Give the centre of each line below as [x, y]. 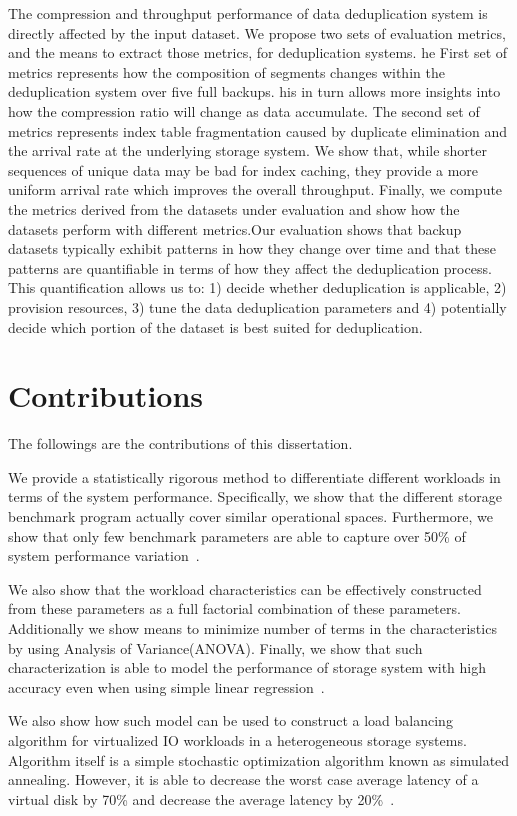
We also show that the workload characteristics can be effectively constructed [245, 588]
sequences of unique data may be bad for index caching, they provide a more [243, 169]
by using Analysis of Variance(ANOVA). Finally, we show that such [215, 647]
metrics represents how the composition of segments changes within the [226, 71]
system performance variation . [104, 555]
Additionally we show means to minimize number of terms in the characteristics [252, 627]
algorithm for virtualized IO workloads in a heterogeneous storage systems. [237, 739]
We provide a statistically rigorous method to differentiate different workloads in [254, 476]
